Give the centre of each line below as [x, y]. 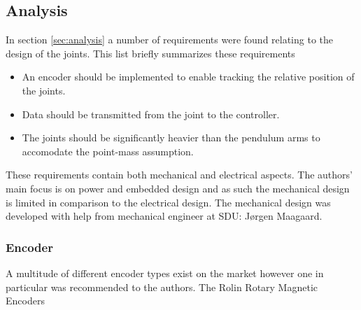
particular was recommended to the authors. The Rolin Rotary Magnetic [162, 287]
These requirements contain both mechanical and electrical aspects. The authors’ [179, 175]
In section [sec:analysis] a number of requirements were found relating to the [170, 40]
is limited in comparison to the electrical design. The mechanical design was [168, 202]
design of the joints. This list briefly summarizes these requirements [150, 53]
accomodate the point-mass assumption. [108, 151]
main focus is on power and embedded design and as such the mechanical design [178, 188]
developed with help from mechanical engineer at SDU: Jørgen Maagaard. [164, 216]
